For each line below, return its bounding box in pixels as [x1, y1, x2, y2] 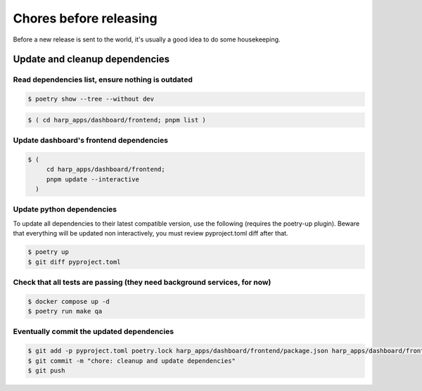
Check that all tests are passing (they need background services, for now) [13, 277, 271, 287]
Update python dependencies [13, 205, 117, 214]
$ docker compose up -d [27, 297, 110, 305]
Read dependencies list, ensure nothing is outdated [13, 75, 193, 84]
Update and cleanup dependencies [13, 53, 170, 65]
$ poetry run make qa [27, 307, 103, 316]
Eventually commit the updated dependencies [13, 327, 174, 337]
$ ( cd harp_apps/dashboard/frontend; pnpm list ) [27, 116, 207, 124]
